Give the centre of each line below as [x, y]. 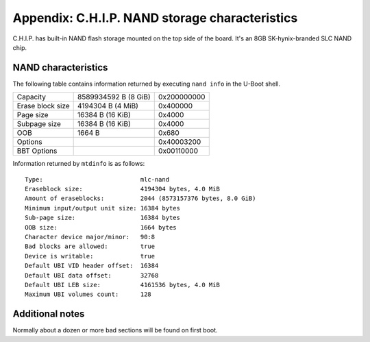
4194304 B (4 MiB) [108, 106]
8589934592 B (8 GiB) [114, 97]
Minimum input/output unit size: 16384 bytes [103, 208]
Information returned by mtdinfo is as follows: [79, 164]
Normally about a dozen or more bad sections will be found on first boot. [115, 330]
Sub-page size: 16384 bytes [103, 218]
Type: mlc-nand [97, 179]
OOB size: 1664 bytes [101, 227]
